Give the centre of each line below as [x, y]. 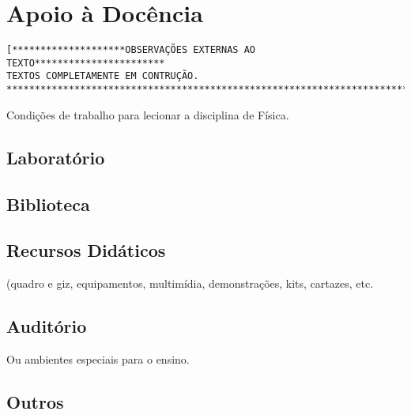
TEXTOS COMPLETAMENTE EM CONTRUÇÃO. [103, 76]
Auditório [47, 326]
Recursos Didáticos [86, 250]
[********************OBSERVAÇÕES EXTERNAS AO [131, 50]
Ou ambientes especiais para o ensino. [98, 358]
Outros [35, 401]
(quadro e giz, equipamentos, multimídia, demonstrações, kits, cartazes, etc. [190, 283]
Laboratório [56, 157]
